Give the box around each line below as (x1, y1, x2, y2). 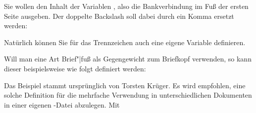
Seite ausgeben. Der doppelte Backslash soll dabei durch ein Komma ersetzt (4, 10, 234, 21)
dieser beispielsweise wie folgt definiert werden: (4, 63, 146, 73)
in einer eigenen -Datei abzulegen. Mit (4, 99, 120, 110)
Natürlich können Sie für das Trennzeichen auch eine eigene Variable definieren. (4, 37, 246, 47)
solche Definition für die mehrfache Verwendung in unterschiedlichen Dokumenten (4, 90, 252, 100)
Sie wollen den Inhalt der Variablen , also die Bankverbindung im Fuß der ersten (4, 1, 249, 11)
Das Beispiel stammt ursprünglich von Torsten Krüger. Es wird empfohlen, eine (4, 80, 246, 90)
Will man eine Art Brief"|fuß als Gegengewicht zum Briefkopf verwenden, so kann (4, 54, 252, 64)
